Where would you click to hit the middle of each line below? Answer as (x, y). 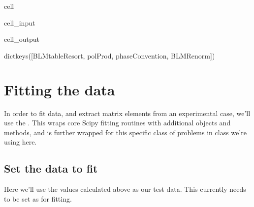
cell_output (22, 39)
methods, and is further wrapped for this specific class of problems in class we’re (125, 132)
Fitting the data (60, 89)
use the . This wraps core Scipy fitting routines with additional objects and (117, 123)
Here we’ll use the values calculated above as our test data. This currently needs (125, 189)
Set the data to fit (51, 168)
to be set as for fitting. (38, 198)
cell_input (20, 22)
